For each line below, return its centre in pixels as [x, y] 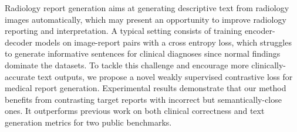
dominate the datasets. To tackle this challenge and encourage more [127, 65]
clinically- [269, 65]
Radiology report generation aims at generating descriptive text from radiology [147, 8]
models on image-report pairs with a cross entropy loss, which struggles [163, 42]
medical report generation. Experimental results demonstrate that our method [146, 88]
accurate [20, 76]
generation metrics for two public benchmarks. [88, 122]
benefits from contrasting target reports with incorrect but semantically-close [143, 99]
